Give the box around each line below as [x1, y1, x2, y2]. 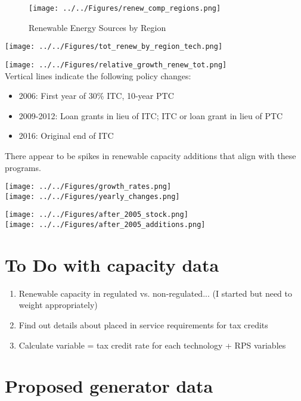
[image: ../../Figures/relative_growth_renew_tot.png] [5, 60, 227, 69]
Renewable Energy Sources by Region [29, 21, 166, 33]
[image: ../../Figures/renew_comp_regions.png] [29, 4, 221, 13]
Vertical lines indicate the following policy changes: [5, 69, 191, 82]
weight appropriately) [18, 299, 98, 311]
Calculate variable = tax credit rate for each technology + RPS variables [18, 338, 286, 351]
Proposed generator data [5, 374, 213, 398]
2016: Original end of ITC [18, 129, 114, 142]
